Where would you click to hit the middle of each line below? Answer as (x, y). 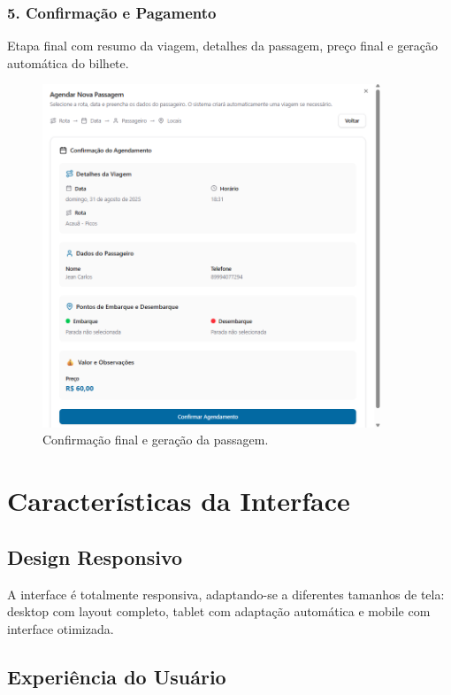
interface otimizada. (61, 628)
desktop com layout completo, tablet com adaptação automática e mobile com (219, 611)
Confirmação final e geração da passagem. (156, 440)
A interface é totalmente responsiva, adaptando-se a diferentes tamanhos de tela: (226, 594)
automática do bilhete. (68, 62)
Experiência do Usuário (117, 676)
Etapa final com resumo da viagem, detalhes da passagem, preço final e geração (223, 46)
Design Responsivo (95, 556)
